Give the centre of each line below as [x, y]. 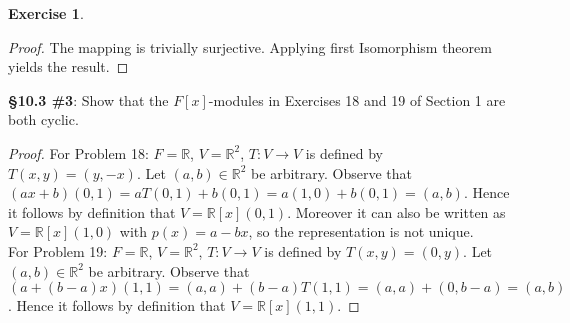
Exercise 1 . [46, 13]
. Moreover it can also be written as [396, 211]
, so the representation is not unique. [361, 231]
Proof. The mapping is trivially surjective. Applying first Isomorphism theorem [250, 46]
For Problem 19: [58, 250]
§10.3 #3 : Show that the [88, 99]
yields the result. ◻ [68, 66]
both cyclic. [43, 119]
